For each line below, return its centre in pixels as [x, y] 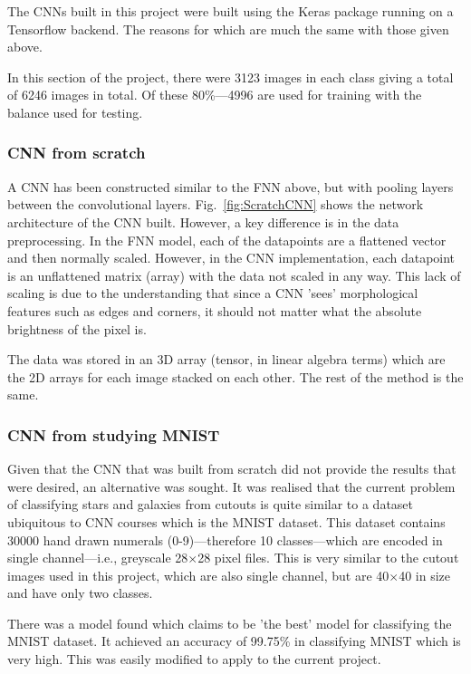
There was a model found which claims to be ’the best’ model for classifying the [230, 623]
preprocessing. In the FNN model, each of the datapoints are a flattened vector [227, 240]
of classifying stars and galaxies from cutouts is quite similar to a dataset [211, 504]
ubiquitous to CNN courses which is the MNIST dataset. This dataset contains [226, 521]
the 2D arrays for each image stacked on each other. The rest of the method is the [235, 376]
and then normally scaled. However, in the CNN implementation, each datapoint [231, 258]
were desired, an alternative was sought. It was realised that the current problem [231, 486]
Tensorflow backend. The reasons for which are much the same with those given [228, 29]
